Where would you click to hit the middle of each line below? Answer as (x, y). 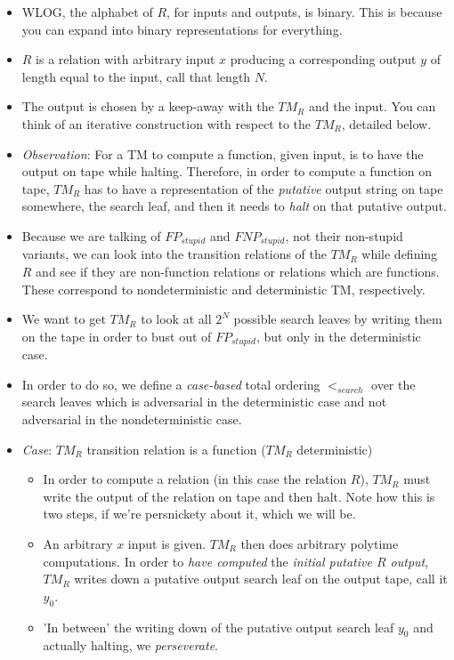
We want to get (64, 319)
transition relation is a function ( (176, 449)
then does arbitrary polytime (320, 543)
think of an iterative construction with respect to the (166, 123)
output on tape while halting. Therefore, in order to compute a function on (227, 171)
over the (393, 384)
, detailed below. (386, 123)
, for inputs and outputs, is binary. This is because (304, 12)
